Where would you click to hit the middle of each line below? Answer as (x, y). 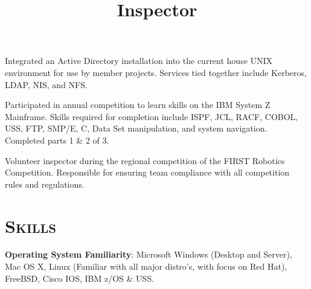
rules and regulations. (45, 184)
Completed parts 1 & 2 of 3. (57, 140)
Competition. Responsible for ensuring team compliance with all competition (147, 172)
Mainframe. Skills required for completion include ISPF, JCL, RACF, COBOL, (152, 116)
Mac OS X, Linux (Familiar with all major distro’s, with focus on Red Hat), (146, 266)
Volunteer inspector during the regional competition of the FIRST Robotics (145, 160)
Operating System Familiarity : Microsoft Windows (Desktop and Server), (149, 254)
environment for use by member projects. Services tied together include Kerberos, (156, 72)
